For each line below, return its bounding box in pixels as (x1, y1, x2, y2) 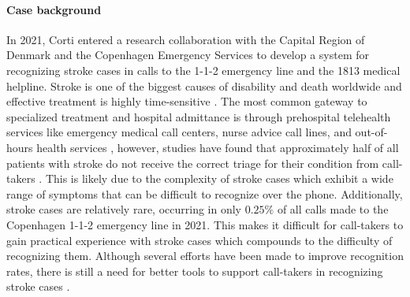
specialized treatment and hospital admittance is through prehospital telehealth (6, 108, 391, 124)
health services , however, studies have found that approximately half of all (36, 139, 399, 155)
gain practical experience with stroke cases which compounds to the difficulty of (6, 232, 393, 248)
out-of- (355, 124, 388, 140)
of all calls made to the (277, 201, 389, 217)
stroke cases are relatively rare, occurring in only (6, 201, 241, 217)
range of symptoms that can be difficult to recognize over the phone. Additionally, (6, 185, 403, 202)
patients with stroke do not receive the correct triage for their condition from (6, 154, 379, 171)
